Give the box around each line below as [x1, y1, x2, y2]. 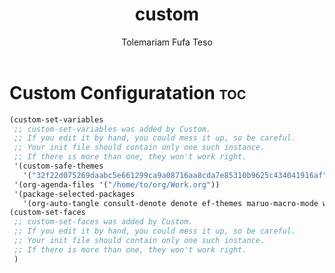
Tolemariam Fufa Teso [121, 36, 213, 48]
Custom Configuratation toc [9, 81, 247, 104]
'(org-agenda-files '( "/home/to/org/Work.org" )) [13, 179, 221, 190]
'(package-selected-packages [13, 189, 136, 199]
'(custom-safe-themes [13, 161, 104, 172]
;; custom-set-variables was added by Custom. [13, 124, 212, 134]
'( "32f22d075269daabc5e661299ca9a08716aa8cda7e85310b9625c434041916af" [22, 170, 328, 180]
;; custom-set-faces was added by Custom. [13, 217, 194, 227]
